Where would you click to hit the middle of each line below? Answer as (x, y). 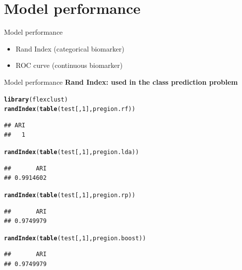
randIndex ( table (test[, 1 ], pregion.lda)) (72, 152)
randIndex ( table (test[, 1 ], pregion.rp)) (70, 195)
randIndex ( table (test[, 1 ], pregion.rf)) (70, 109)
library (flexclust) (36, 99)
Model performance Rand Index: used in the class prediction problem (121, 81)
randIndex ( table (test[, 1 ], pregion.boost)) (75, 238)
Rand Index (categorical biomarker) (70, 48)
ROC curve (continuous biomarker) (69, 65)
